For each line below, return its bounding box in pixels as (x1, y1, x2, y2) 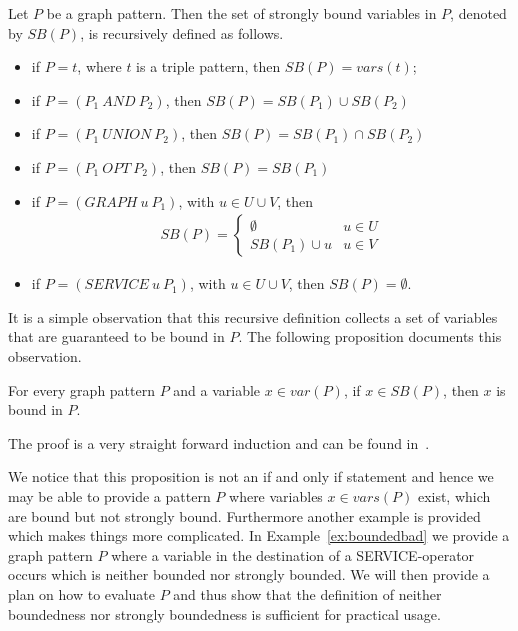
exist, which (417, 485, 491, 506)
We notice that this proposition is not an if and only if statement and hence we (8, 466, 494, 487)
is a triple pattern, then (136, 56, 281, 77)
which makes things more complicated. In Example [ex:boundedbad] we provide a (8, 525, 510, 546)
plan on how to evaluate (8, 583, 155, 604)
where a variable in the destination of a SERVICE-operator (111, 544, 475, 565)
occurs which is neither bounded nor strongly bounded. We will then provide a (8, 564, 490, 585)
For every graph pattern (8, 379, 155, 400)
